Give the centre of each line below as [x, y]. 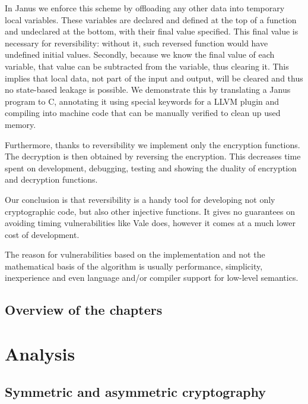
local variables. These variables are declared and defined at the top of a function [151, 19]
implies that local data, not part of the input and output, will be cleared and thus [154, 78]
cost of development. [42, 234]
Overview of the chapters [84, 310]
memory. [20, 124]
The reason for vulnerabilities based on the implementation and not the [135, 254]
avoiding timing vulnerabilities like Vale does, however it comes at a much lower [150, 223]
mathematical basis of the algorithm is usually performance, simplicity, [134, 266]
